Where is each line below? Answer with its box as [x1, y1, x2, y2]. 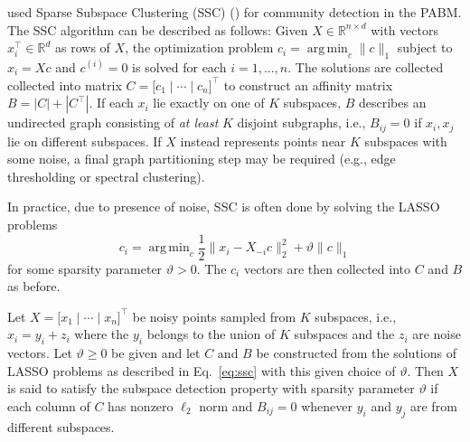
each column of [7, 397, 90, 416]
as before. [7, 277, 61, 296]
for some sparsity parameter [7, 259, 163, 277]
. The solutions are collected [287, 57, 444, 76]
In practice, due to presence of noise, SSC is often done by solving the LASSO [7, 197, 440, 216]
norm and [199, 397, 253, 416]
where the [74, 324, 129, 343]
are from [409, 397, 457, 416]
